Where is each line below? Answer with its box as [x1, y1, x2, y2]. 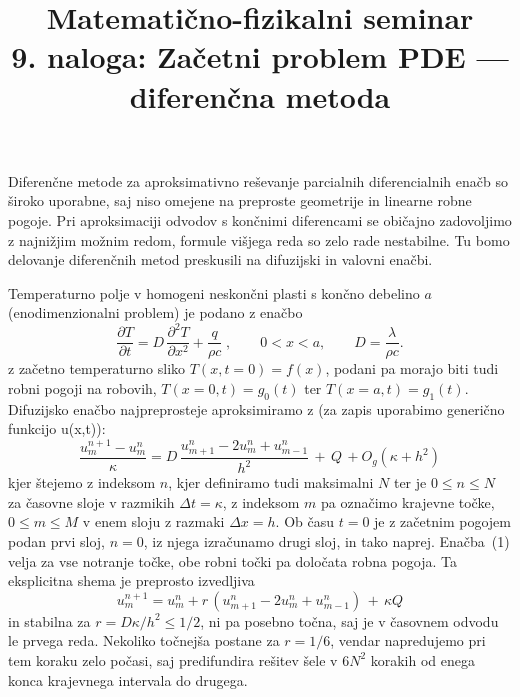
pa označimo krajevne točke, [321, 491, 495, 512]
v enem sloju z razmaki [82, 511, 225, 532]
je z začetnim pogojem [374, 511, 511, 532]
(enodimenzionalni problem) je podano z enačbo [8, 302, 303, 323]
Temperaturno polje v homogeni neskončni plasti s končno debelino [8, 282, 420, 303]
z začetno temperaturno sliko [8, 358, 186, 379]
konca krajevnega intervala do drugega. [8, 669, 248, 690]
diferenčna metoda [129, 75, 391, 116]
